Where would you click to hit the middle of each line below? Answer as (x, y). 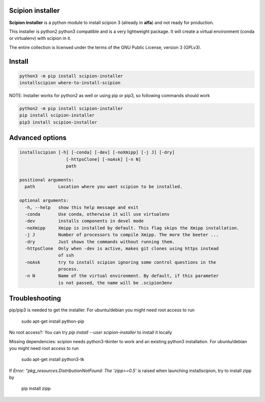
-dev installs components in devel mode (84, 221)
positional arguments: (47, 180)
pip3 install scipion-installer (58, 122)
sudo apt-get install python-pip (53, 321)
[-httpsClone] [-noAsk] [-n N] (104, 159)
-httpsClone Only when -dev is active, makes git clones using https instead (122, 248)
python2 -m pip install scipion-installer (71, 109)
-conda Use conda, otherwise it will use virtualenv (97, 214)
